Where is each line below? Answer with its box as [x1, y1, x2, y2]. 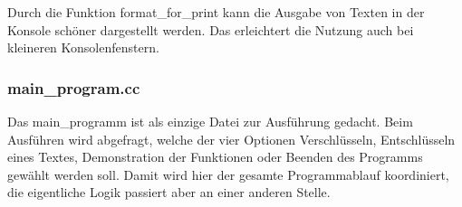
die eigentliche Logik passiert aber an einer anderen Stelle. [7, 183, 331, 202]
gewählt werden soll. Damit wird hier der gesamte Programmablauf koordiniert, [7, 165, 449, 183]
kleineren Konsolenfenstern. [7, 38, 159, 57]
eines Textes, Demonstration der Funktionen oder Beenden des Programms [7, 147, 423, 166]
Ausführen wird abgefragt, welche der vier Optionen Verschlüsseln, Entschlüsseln [7, 129, 456, 148]
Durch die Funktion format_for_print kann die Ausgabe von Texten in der [7, 3, 425, 21]
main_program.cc [7, 76, 140, 99]
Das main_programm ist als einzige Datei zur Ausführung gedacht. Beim [7, 112, 413, 130]
